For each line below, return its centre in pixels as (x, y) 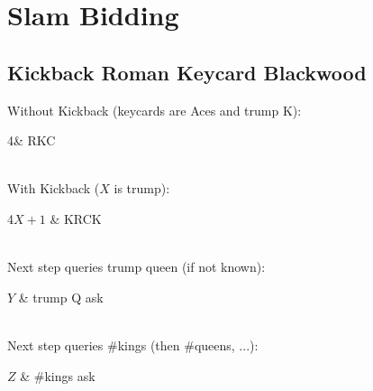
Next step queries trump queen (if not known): (136, 267)
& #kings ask (58, 375)
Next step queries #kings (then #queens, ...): (133, 344)
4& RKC (32, 140)
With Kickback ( (54, 188)
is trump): (142, 188)
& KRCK (76, 218)
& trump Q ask (61, 297)
